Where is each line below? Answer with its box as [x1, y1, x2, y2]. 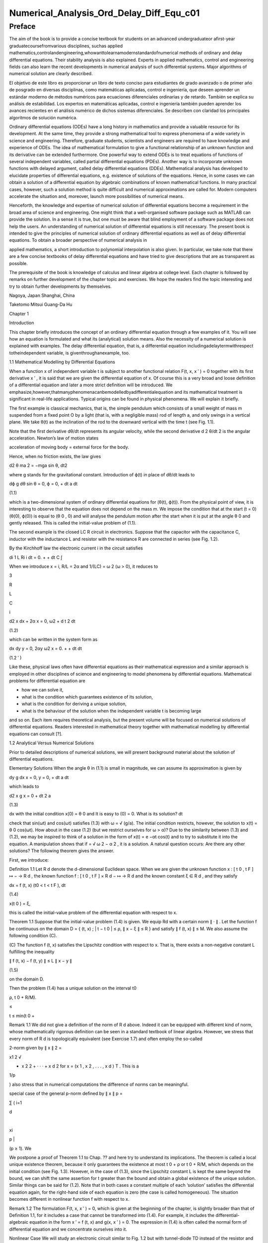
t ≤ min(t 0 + [9, 1012, 35, 1019]
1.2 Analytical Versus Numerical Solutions [9, 740, 94, 746]
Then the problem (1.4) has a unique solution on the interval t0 [9, 985, 136, 991]
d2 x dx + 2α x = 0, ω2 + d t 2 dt [9, 618, 75, 624]
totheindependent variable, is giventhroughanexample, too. [9, 350, 130, 355]
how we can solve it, [21, 687, 64, 693]
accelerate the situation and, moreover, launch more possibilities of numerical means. [9, 193, 184, 199]
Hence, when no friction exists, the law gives [9, 453, 101, 459]
